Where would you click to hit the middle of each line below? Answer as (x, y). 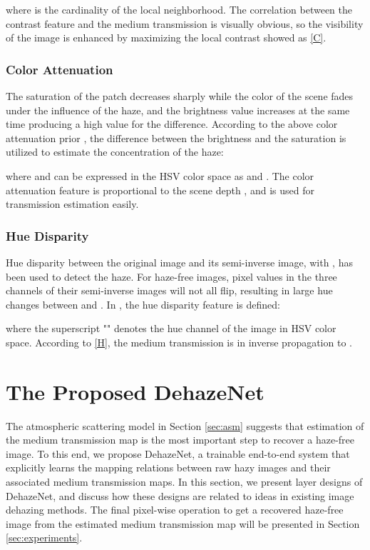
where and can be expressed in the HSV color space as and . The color (160, 175)
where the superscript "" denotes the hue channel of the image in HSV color (171, 328)
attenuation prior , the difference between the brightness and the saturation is (176, 137)
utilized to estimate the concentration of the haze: (115, 152)
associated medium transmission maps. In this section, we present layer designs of (184, 482)
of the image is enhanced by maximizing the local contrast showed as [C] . (166, 37)
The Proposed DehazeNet (135, 391)
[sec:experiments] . (44, 537)
